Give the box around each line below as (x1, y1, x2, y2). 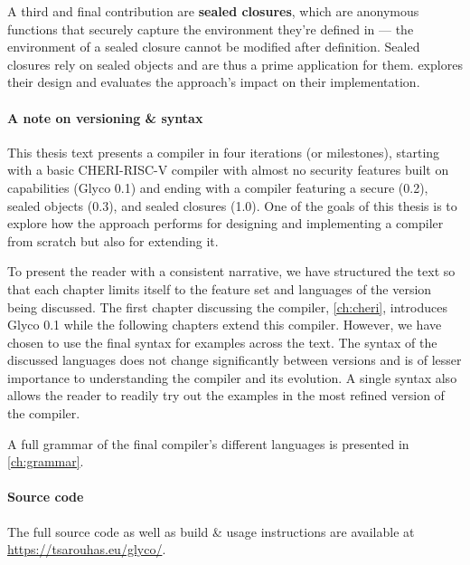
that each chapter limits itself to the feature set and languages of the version (7, 279, 432, 298)
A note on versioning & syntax (7, 108, 203, 127)
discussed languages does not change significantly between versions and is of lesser (7, 350, 462, 369)
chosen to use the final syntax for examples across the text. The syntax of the (7, 332, 437, 351)
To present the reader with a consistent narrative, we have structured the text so (7, 262, 456, 281)
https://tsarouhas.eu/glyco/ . (7, 540, 166, 559)
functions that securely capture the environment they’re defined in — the (7, 19, 414, 38)
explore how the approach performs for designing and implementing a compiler (7, 214, 444, 233)
